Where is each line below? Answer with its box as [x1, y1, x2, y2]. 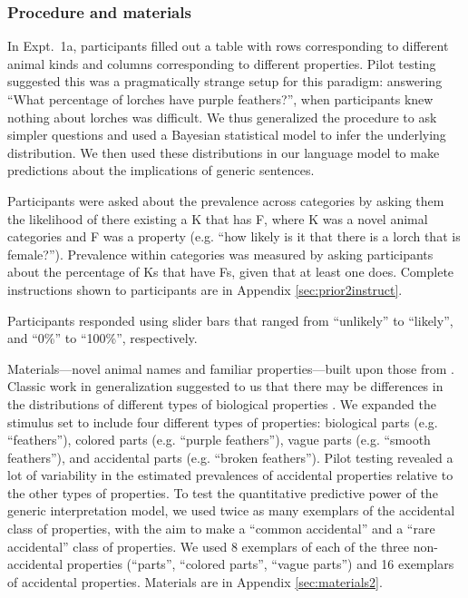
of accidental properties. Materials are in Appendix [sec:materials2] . [7, 572, 383, 591]
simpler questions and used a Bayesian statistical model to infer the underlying [7, 125, 446, 144]
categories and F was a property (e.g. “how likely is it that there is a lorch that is [7, 227, 461, 246]
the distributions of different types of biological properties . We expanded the [7, 394, 437, 413]
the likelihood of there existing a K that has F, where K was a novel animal [7, 209, 428, 228]
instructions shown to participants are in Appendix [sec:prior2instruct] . [7, 279, 403, 299]
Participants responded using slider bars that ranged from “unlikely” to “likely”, [7, 310, 453, 329]
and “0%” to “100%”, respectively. [7, 328, 198, 348]
